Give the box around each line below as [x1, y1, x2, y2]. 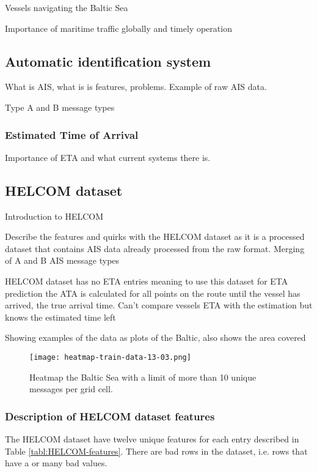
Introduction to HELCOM [5, 209, 104, 222]
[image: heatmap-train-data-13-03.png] [29, 352, 191, 362]
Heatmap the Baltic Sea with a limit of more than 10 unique [29, 370, 257, 383]
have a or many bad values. [5, 456, 107, 469]
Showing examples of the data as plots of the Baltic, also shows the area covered [5, 331, 306, 344]
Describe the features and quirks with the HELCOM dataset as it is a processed [5, 230, 305, 243]
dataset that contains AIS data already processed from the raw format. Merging [5, 242, 305, 255]
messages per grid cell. [29, 382, 113, 395]
